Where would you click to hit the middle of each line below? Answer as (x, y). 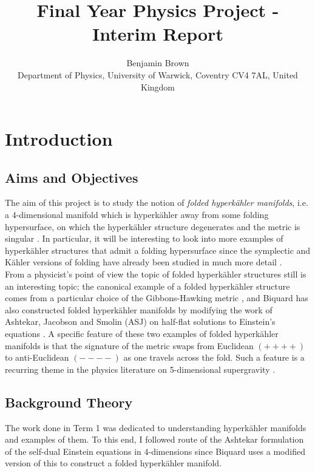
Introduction (59, 139)
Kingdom (157, 87)
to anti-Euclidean (37, 357)
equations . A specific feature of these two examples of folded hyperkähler (142, 334)
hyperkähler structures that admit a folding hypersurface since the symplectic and (158, 250)
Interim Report (158, 34)
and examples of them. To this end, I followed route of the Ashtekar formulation (154, 439)
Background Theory (69, 402)
